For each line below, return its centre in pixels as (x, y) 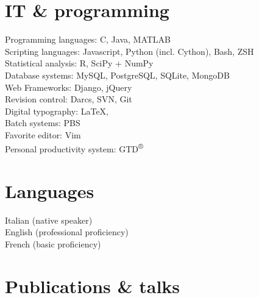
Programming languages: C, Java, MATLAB (88, 39)
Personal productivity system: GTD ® (74, 148)
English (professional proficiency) (67, 232)
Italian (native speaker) (49, 220)
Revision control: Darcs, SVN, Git (69, 99)
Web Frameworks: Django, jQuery (69, 87)
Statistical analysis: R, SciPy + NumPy (79, 63)
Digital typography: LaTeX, (57, 111)
